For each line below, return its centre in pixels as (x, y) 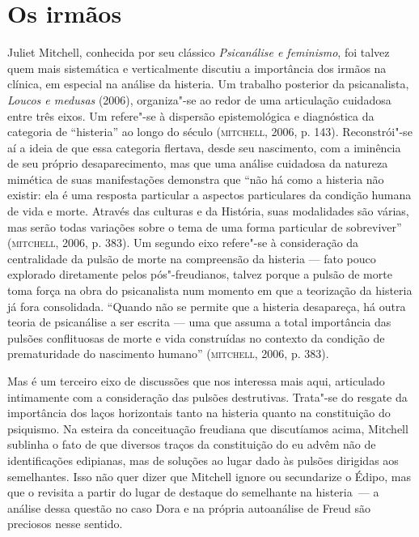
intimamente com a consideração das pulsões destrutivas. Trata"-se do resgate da (207, 396)
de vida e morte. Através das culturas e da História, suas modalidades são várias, (208, 211)
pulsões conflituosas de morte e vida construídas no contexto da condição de (196, 337)
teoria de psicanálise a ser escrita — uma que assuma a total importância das (199, 322)
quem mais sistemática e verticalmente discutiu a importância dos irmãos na (197, 68)
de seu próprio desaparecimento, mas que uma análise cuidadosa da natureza (198, 163)
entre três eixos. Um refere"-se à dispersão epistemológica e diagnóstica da (191, 115)
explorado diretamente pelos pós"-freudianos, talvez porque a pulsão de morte (200, 274)
